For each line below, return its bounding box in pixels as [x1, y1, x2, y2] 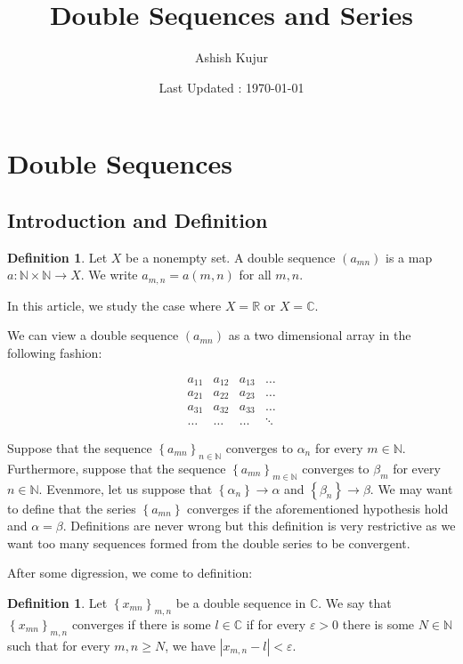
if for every [246, 614, 306, 633]
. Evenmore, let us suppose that [38, 479, 213, 498]
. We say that [318, 593, 392, 611]
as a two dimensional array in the [228, 326, 411, 344]
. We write [80, 265, 138, 284]
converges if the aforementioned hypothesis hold [187, 498, 449, 517]
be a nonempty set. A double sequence [126, 247, 336, 266]
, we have [165, 636, 215, 654]
